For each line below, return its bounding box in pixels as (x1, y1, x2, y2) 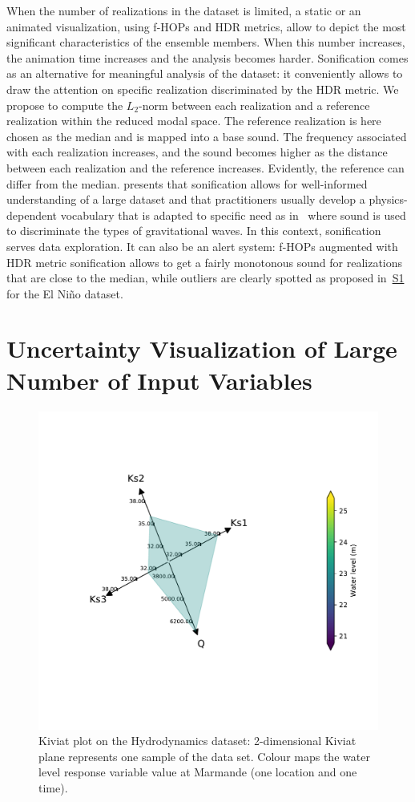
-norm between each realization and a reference (139, 96, 370, 113)
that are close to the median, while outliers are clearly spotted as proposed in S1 (6, 269, 405, 286)
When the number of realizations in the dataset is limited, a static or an (6, 2, 361, 18)
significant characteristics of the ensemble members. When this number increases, (6, 34, 405, 51)
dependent (6, 206, 58, 223)
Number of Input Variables (6, 363, 312, 396)
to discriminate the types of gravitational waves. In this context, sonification (6, 222, 381, 239)
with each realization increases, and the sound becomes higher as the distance (6, 144, 388, 160)
